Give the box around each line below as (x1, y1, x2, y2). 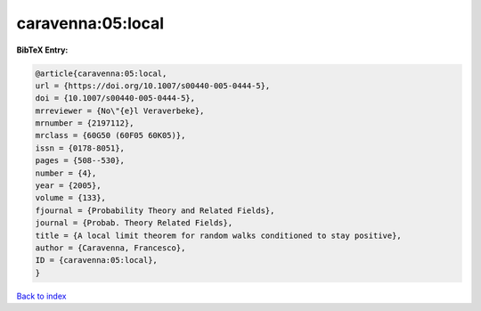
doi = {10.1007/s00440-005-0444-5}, (35, 94, 196, 103)
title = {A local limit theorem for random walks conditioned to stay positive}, (35, 230, 403, 241)
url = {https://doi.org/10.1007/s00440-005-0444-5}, (35, 80, 271, 91)
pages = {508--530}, (35, 156, 125, 166)
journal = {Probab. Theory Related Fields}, (35, 218, 233, 228)
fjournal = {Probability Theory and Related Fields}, (35, 205, 275, 216)
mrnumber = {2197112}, (35, 119, 135, 128)
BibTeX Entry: (16, 45, 69, 55)
